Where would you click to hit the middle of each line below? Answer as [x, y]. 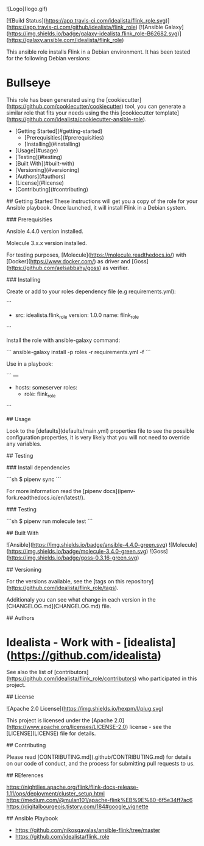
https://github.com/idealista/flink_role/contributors [72, 678]
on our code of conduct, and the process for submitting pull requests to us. [100, 764]
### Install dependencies [38, 467]
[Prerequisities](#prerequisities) [64, 137]
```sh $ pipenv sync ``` [34, 479]
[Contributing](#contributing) [51, 189]
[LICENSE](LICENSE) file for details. [51, 733]
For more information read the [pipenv [54, 491]
